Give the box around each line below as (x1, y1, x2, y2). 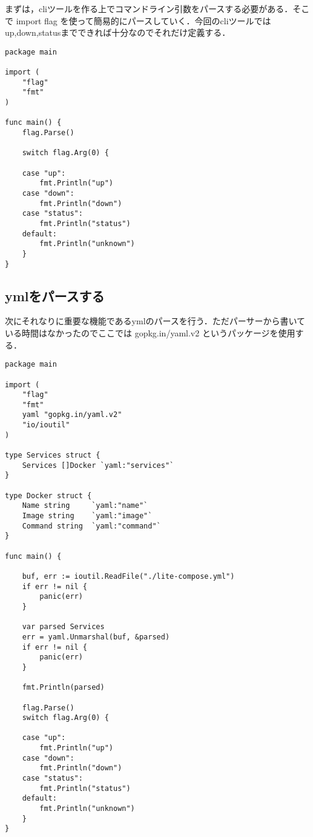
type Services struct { (5, 451, 100, 460)
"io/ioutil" (22, 421, 70, 430)
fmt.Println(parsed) (22, 683, 105, 692)
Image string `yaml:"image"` (22, 512, 153, 521)
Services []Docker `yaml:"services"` (22, 461, 174, 470)
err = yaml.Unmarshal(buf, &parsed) (22, 632, 170, 641)
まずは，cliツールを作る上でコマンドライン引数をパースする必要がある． (5, 2, 293, 15)
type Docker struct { (5, 491, 92, 500)
